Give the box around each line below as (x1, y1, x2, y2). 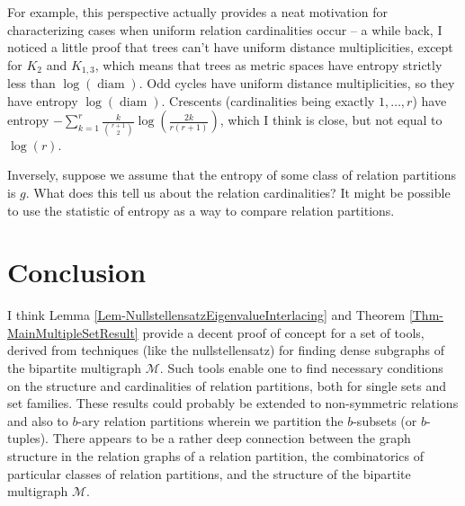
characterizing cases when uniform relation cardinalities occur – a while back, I (7, 20, 443, 39)
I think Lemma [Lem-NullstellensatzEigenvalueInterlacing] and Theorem (7, 306, 406, 324)
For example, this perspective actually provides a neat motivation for (7, 3, 388, 21)
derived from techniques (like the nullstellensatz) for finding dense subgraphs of (7, 341, 444, 360)
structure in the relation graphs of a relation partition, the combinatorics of (7, 446, 424, 465)
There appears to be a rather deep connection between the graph (52, 429, 411, 448)
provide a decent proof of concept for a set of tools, (142, 323, 425, 342)
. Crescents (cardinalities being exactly (161, 91, 375, 110)
